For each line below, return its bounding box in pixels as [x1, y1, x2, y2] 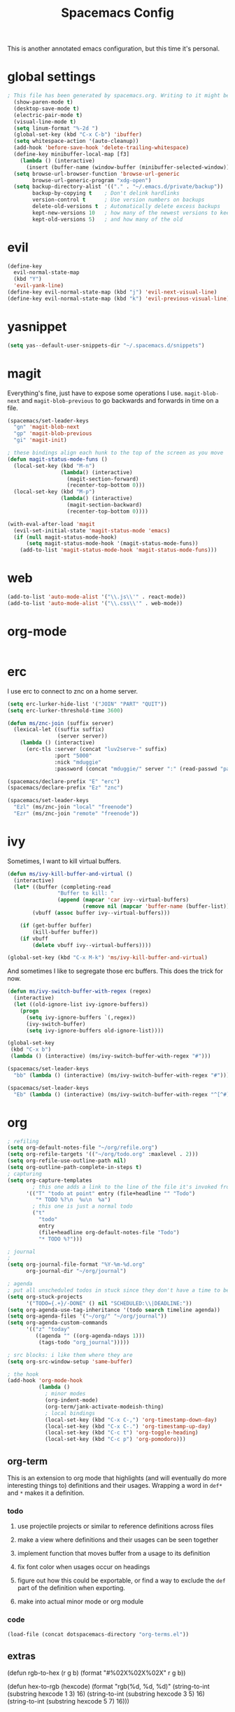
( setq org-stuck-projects [7, 1293, 83, 1300]
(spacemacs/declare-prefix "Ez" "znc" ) [7, 785, 124, 792]
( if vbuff [20, 935, 49, 942]
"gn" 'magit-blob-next [13, 424, 80, 431]
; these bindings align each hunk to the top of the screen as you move [7, 450, 224, 457]
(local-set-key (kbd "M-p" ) [13, 488, 96, 495]
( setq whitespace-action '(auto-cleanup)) [13, 138, 139, 145]
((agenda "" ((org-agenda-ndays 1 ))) [35, 1332, 145, 1339]
